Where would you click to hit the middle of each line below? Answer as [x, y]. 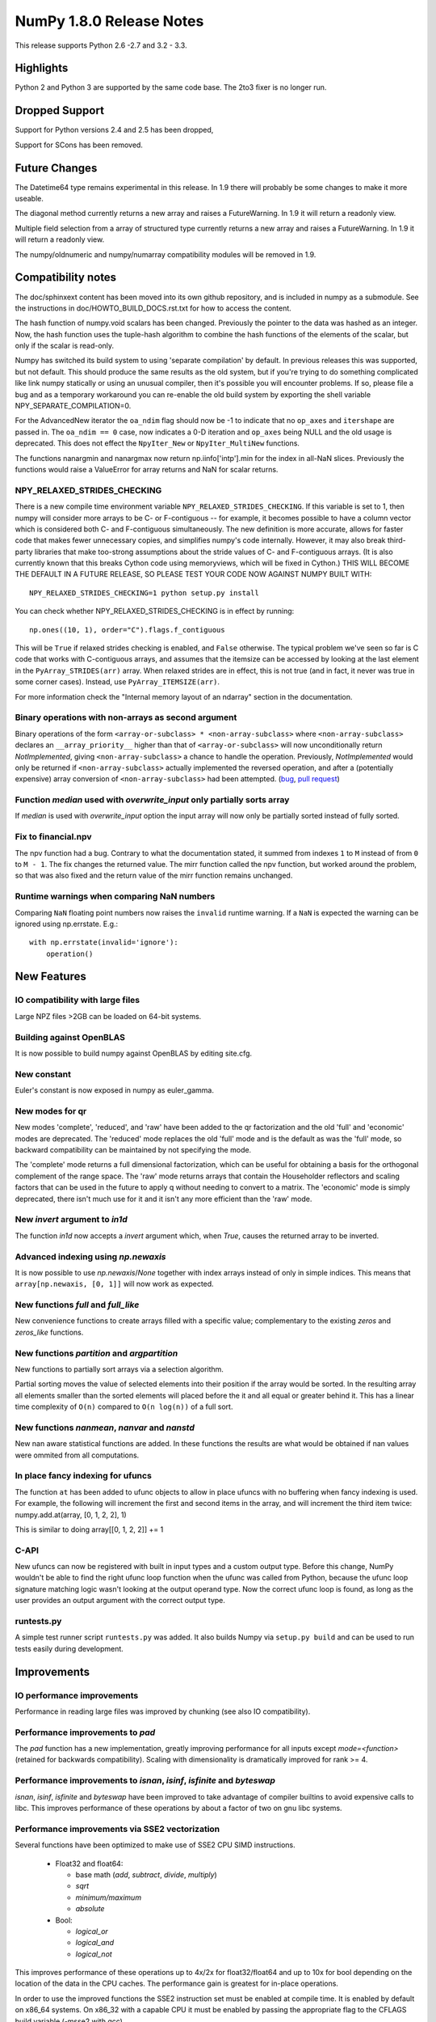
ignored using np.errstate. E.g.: [67, 924]
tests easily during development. [69, 1648]
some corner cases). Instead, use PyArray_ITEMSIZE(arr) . [117, 682]
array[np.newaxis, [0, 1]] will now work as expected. [114, 1284]
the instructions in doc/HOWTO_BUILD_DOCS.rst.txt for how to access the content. [153, 308]
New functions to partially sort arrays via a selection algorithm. [119, 1369]
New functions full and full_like [77, 1305]
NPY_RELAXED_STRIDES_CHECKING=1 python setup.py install [145, 593]
